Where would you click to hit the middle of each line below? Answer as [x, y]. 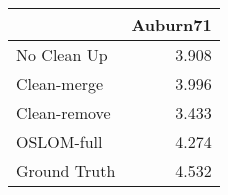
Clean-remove [63, 112]
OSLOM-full [59, 141]
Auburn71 [171, 24]
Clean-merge [60, 83]
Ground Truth [66, 170]
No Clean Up [62, 54]
